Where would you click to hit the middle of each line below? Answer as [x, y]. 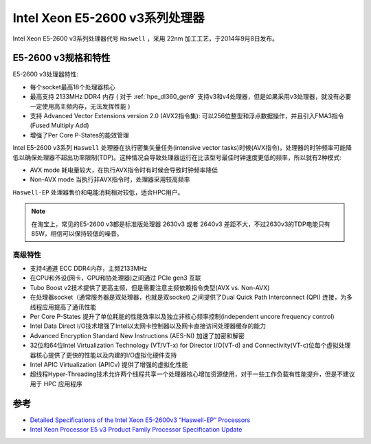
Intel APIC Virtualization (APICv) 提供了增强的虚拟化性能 [109, 364]
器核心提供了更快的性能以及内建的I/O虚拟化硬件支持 [103, 355]
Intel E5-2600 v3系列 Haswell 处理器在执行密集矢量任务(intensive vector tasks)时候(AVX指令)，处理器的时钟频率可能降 [182, 148]
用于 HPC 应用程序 [56, 384]
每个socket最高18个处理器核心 [73, 87]
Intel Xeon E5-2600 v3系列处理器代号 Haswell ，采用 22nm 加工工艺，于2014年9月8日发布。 [145, 38]
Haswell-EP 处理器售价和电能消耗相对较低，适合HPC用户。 [98, 192]
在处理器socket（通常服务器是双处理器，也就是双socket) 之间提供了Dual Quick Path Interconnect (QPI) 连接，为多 [191, 297]
